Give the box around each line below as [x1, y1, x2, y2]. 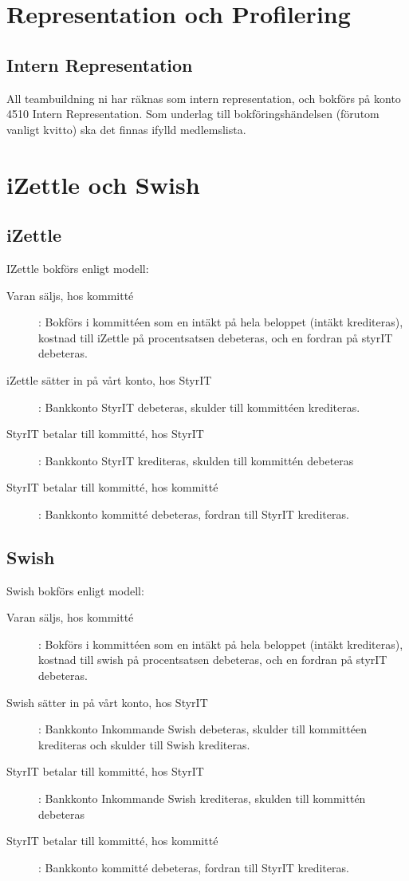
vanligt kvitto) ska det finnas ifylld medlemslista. [6, 120, 246, 137]
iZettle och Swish [6, 168, 200, 200]
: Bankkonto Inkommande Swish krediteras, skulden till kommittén [38, 790, 366, 807]
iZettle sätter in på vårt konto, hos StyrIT [6, 371, 212, 388]
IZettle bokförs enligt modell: [6, 259, 149, 276]
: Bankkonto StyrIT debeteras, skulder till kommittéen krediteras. [38, 398, 360, 415]
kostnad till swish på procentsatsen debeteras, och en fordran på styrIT [38, 651, 387, 668]
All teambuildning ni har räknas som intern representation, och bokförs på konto [6, 89, 401, 106]
